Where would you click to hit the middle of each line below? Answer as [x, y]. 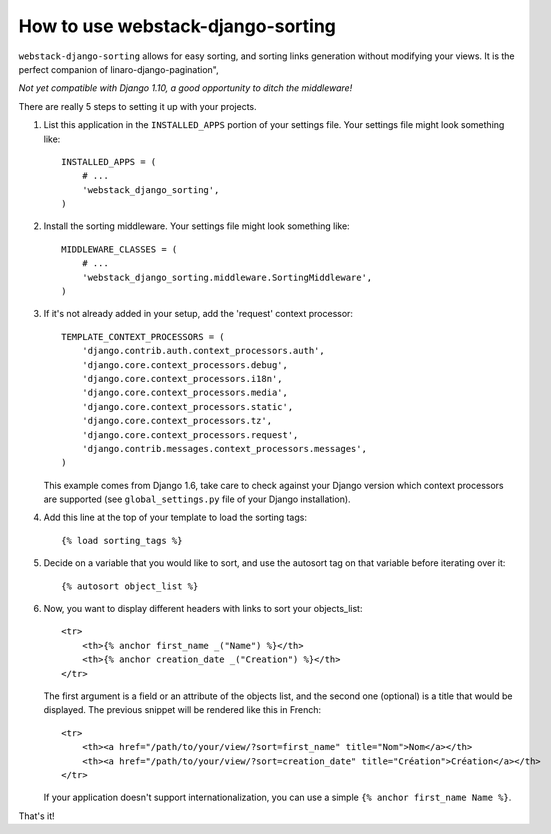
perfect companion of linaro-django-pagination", [118, 69]
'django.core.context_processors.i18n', [182, 378]
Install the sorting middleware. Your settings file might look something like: [196, 226]
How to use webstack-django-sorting [177, 26]
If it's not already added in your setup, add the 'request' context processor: [198, 314]
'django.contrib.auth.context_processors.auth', [203, 351]
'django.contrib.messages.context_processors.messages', [224, 448]
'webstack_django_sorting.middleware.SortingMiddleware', [227, 277]
